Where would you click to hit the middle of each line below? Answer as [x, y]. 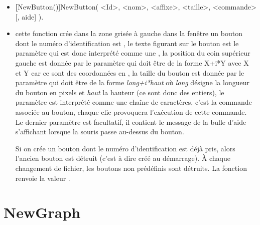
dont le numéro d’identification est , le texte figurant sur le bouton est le [127, 43]
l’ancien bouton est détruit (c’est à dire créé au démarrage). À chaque [123, 158]
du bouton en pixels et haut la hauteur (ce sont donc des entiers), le [120, 92]
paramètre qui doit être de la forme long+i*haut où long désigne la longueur [132, 82]
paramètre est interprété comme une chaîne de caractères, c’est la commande [134, 102]
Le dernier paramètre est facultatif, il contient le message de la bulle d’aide [131, 122]
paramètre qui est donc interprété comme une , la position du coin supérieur [133, 53]
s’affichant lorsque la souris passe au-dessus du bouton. [100, 132]
